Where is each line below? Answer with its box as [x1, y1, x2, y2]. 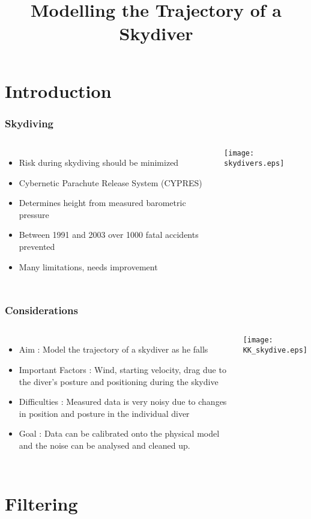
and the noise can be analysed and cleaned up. [19, 439, 190, 451]
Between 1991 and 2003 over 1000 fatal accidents [19, 228, 199, 241]
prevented [19, 240, 55, 252]
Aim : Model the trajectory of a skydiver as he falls [19, 343, 208, 356]
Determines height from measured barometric [19, 196, 186, 209]
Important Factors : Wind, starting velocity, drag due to [19, 363, 226, 375]
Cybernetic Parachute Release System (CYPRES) [19, 176, 202, 189]
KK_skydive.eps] [243, 346, 308, 354]
